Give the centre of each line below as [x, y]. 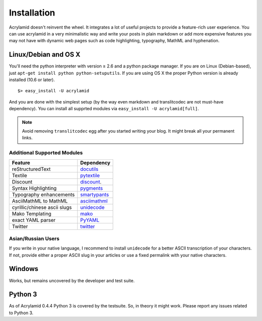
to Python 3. [21, 313]
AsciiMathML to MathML [40, 201]
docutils [90, 169]
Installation [32, 13]
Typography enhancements [43, 194]
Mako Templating [32, 214]
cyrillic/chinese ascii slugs [42, 207]
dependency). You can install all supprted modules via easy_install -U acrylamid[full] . [104, 109]
